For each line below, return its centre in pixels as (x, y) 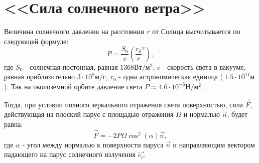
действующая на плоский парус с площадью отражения (89, 114)
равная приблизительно (40, 76)
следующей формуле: (36, 41)
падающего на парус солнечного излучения (70, 154)
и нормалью (202, 114)
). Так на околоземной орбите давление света (73, 86)
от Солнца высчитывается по (196, 31)
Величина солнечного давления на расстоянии (74, 31)
